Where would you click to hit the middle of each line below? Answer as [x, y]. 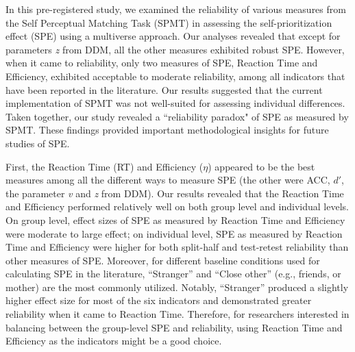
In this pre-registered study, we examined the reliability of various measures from [176, 9]
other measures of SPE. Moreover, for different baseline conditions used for [163, 260]
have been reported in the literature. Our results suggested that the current [164, 89]
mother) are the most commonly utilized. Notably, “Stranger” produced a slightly [177, 287]
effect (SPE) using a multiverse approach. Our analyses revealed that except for [173, 36]
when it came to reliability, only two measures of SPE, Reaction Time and [162, 63]
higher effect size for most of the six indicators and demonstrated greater [159, 300]
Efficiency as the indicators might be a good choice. [114, 341]
